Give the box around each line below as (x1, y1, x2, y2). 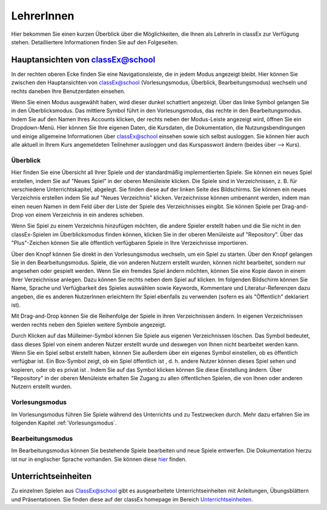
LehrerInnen (11, 9, 75, 22)
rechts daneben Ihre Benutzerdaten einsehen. (11, 87, 125, 95)
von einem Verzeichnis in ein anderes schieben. (25, 211, 145, 218)
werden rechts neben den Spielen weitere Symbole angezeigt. (11, 321, 167, 328)
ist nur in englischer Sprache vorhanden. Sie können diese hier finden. (11, 455, 187, 463)
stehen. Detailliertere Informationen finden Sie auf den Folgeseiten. (11, 38, 179, 45)
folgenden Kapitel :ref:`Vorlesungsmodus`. (11, 419, 117, 427)
